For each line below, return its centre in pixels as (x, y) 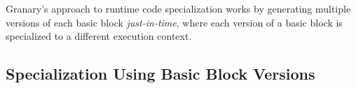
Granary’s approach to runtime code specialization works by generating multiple (178, 8)
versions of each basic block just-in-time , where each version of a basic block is (174, 22)
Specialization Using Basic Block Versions (160, 74)
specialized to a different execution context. (99, 36)
